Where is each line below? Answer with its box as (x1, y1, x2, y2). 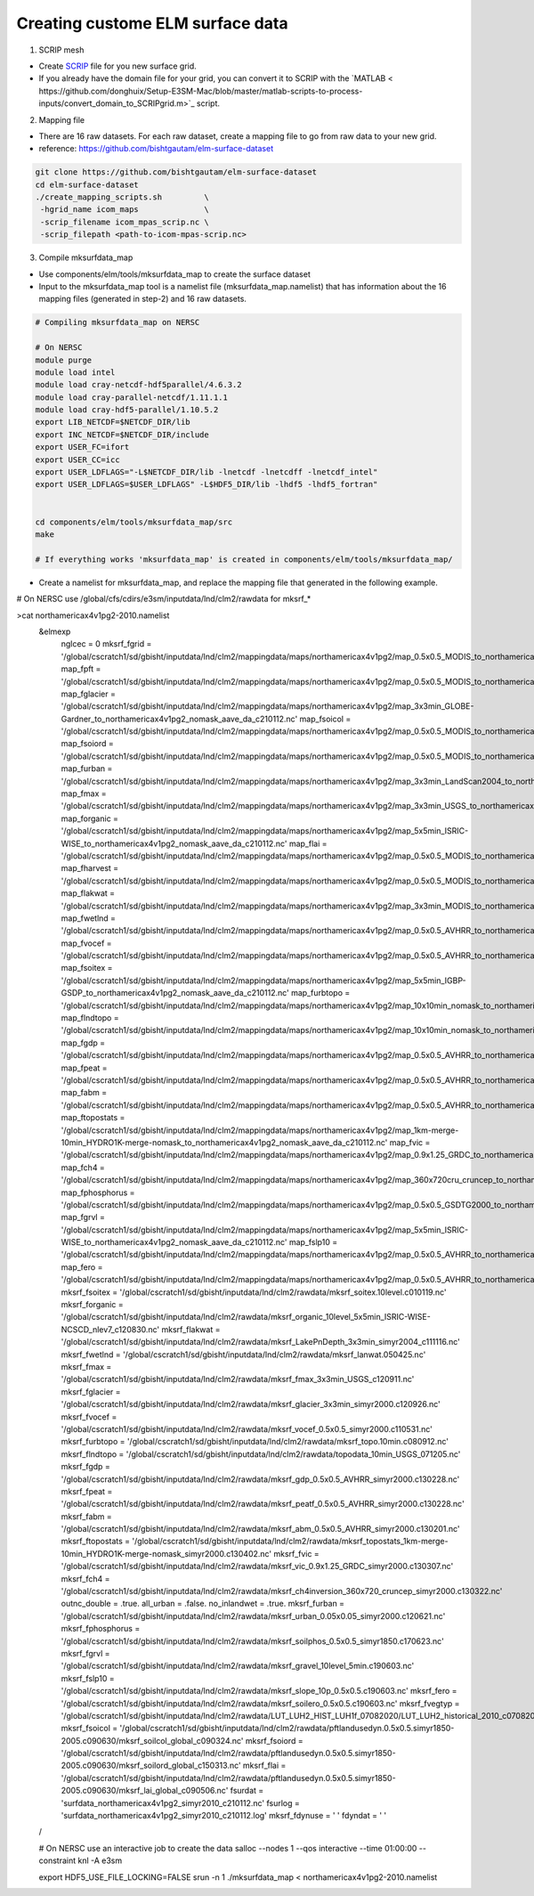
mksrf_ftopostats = (61, 1536, 131, 1547)
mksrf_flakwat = (161, 1323, 221, 1335)
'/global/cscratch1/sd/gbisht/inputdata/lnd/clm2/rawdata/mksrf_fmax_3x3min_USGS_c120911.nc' (61, 1374, 415, 1385)
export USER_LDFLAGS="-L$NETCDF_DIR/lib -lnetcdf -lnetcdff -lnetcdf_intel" (35, 468, 378, 477)
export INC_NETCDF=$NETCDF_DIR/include (35, 429, 209, 440)
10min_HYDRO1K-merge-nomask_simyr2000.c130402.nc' (61, 1548, 272, 1558)
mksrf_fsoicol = (61, 1723, 118, 1734)
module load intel (35, 367, 116, 378)
